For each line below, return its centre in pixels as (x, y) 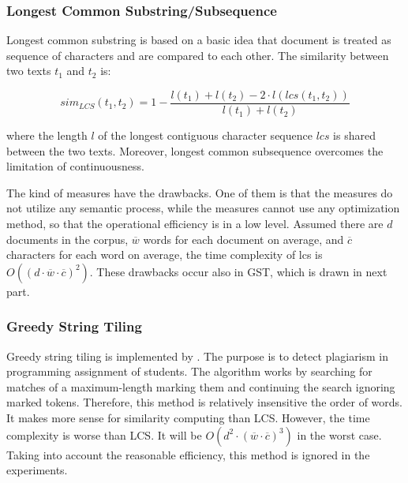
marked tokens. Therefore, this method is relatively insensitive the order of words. (204, 402)
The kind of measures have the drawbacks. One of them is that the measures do (200, 192)
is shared (354, 135)
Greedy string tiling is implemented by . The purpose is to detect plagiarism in (198, 356)
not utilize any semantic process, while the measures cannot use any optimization (203, 208)
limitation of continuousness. (75, 166)
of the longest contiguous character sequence (205, 135)
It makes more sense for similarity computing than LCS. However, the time (188, 417)
